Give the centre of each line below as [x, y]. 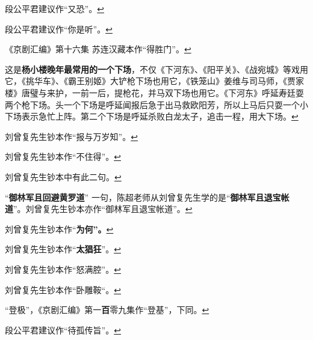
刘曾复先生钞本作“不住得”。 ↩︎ [63, 156]
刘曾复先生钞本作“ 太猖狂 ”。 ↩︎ [63, 249]
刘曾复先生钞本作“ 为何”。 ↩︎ [59, 229]
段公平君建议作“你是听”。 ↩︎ [59, 29]
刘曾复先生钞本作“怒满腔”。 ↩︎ [63, 269]
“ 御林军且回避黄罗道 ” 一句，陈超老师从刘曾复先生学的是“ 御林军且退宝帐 [147, 197]
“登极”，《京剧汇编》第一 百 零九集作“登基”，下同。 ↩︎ [107, 310]
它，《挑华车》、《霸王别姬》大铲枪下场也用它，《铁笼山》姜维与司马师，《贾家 [154, 81]
